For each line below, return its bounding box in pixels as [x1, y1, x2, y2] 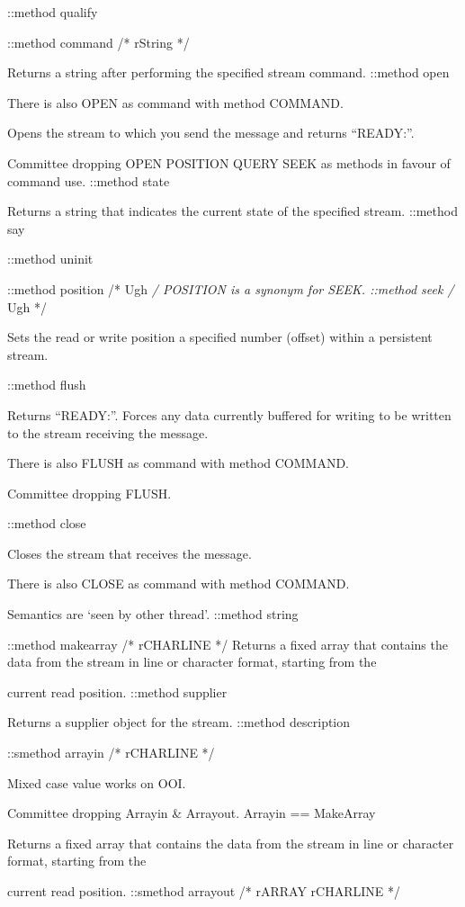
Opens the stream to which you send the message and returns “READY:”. [7, 123, 415, 142]
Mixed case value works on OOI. [7, 773, 186, 792]
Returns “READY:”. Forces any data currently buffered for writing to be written [7, 405, 452, 424]
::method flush [7, 375, 86, 394]
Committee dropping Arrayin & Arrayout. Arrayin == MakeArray [7, 804, 376, 822]
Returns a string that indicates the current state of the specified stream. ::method [7, 202, 458, 220]
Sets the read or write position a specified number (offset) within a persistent [7, 328, 433, 346]
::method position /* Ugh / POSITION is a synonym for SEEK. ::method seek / [7, 279, 454, 298]
